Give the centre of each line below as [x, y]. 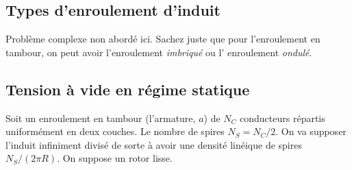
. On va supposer [311, 131]
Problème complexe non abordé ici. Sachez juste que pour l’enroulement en [163, 39]
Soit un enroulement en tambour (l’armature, [101, 118]
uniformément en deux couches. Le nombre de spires [115, 131]
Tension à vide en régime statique [128, 89]
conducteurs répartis [282, 118]
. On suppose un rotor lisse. [115, 158]
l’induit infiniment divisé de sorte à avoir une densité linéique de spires [154, 144]
